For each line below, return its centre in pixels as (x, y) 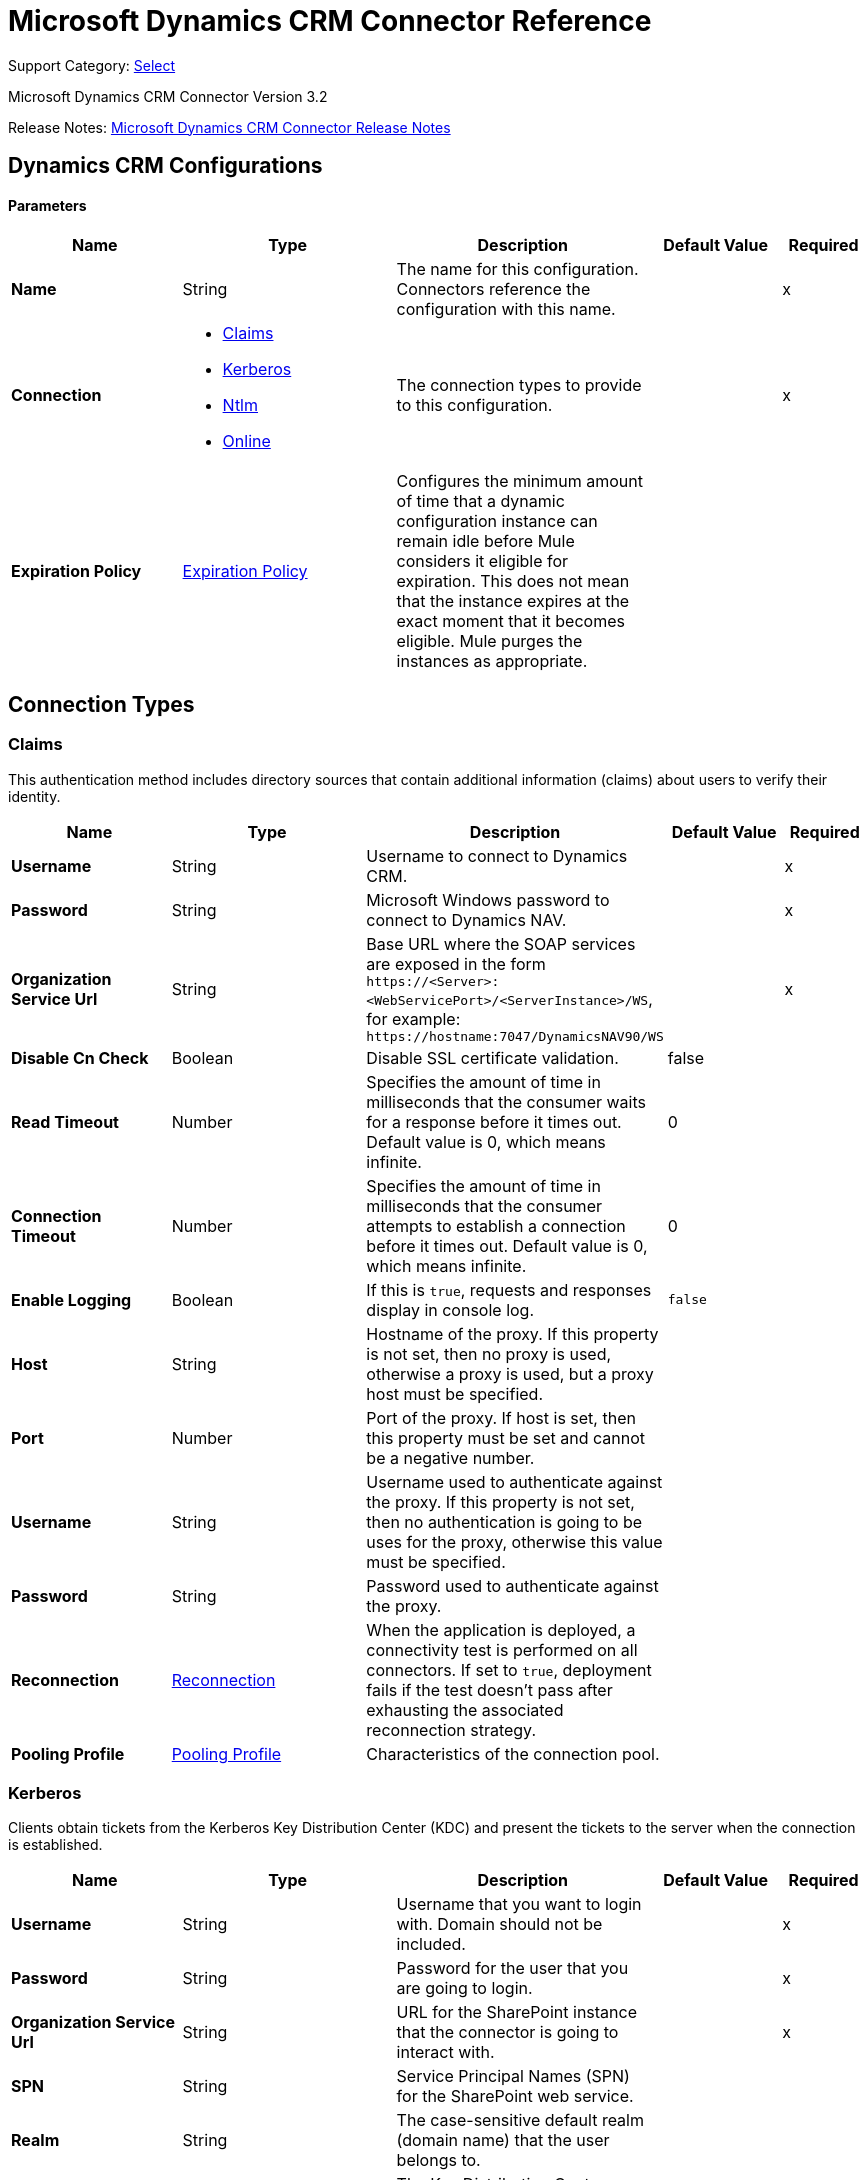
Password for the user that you (512, 1968)
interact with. (445, 2052)
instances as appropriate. (492, 661)
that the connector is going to (507, 2032)
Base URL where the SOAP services (501, 943)
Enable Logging (71, 1299)
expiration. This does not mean (513, 581)
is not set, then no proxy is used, (489, 1353)
